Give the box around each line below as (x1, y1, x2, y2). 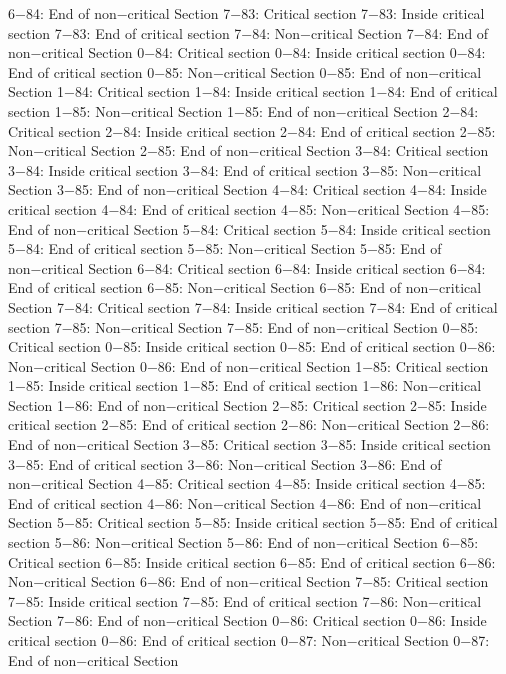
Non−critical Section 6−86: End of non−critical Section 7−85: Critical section (8, 571, 489, 592)
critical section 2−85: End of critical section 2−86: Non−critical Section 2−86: (8, 414, 490, 435)
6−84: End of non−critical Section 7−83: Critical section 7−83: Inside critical (8, 3, 485, 23)
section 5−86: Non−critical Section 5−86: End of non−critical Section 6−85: (8, 532, 479, 553)
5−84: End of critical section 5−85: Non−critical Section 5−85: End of (8, 238, 442, 259)
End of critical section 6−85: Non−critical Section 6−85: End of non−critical (8, 277, 482, 298)
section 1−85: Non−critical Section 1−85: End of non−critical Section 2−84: (8, 100, 479, 121)
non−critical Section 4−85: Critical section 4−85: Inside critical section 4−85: (8, 473, 486, 494)
